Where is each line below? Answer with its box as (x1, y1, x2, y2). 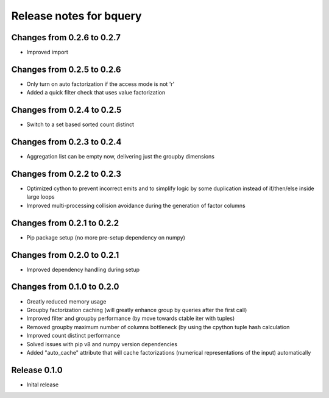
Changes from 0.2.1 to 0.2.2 (11, 218, 119, 228)
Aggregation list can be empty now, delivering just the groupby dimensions (26, 153, 214, 160)
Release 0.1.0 (11, 364, 63, 375)
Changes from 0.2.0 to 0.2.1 (11, 250, 119, 260)
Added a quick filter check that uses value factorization (26, 89, 166, 96)
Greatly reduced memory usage (26, 297, 107, 305)
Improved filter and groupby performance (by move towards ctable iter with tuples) (26, 314, 235, 322)
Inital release (26, 381, 59, 388)
